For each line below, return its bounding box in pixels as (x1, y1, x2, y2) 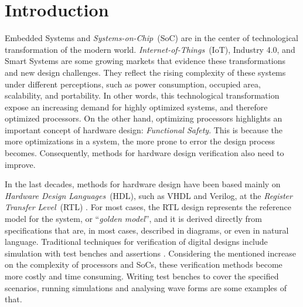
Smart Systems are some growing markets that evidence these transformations (5, 55, 286, 67)
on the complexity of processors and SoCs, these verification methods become (5, 258, 282, 271)
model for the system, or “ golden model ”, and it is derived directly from (5, 212, 262, 225)
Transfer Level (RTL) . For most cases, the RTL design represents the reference (5, 201, 291, 213)
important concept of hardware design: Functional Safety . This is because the (5, 123, 282, 136)
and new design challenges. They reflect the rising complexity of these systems (5, 66, 286, 78)
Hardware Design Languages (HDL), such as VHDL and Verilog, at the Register (5, 189, 292, 201)
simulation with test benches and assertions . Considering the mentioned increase (5, 247, 296, 259)
